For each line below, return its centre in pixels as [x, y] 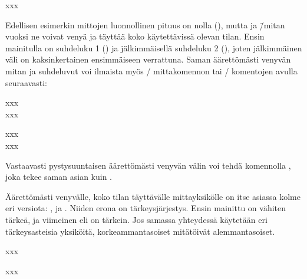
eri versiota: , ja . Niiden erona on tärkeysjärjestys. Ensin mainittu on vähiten [146, 208]
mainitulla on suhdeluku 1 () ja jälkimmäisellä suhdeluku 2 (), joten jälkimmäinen [154, 47]
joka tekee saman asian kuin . [59, 177]
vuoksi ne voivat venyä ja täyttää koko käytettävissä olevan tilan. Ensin [135, 36]
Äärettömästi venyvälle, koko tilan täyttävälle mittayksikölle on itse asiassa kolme [153, 196]
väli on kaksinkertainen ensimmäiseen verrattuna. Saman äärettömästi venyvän [148, 59]
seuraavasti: [26, 82]
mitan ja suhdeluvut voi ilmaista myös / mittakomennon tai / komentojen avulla [151, 70]
